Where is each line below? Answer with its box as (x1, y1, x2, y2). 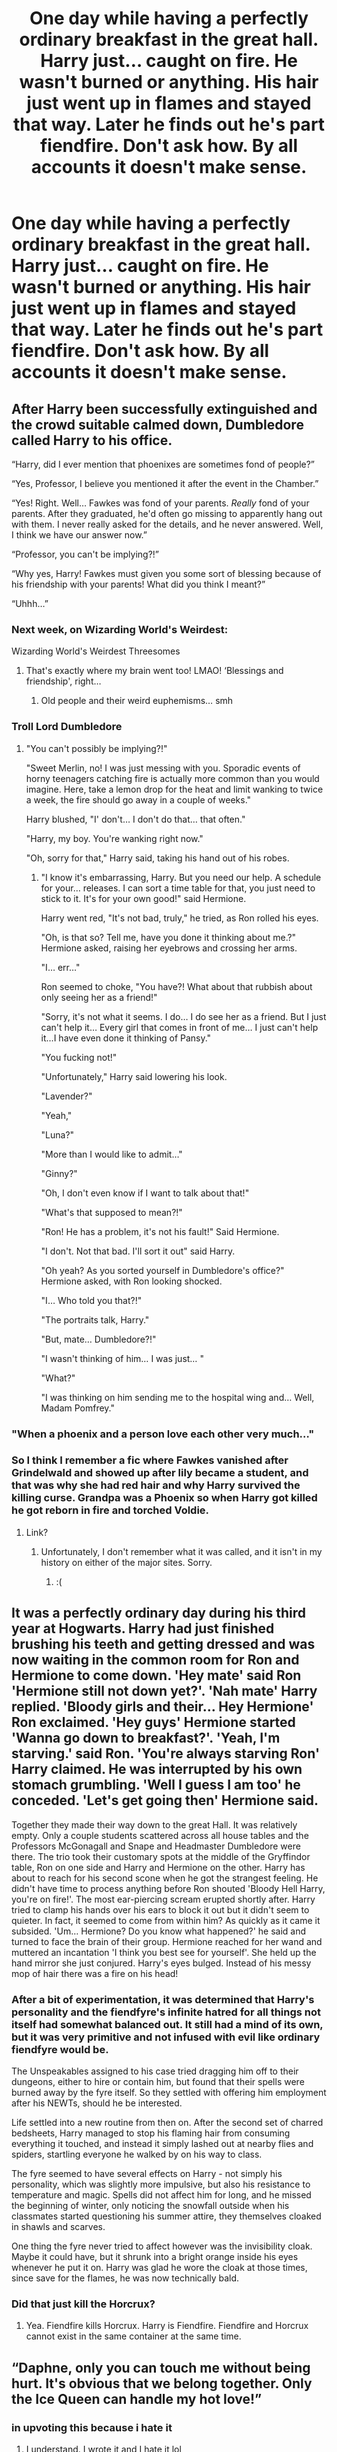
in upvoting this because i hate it (11, 2420, 173, 2434)
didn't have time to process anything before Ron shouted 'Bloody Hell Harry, (11, 1882, 326, 1894)
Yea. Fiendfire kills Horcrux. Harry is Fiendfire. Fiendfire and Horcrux (25, 2320, 309, 2332)
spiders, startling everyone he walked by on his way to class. (11, 2148, 263, 2160)
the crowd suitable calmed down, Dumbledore (11, 416, 304, 433)
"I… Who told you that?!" (40, 1294, 143, 1306)
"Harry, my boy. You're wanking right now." (25, 832, 204, 844)
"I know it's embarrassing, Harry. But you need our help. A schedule (40, 871, 322, 883)
